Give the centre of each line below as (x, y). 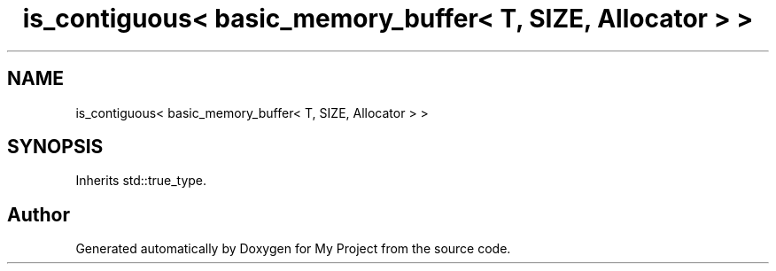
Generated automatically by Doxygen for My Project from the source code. (293, 249)
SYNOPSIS (55, 147)
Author (39, 214)
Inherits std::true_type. (141, 181)
